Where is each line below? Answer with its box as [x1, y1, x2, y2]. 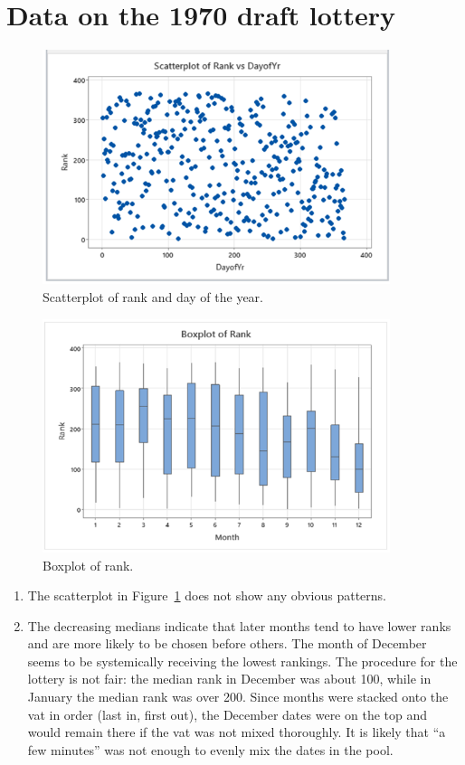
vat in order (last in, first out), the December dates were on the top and [27, 704, 428, 723]
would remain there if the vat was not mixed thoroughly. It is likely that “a [27, 722, 446, 741]
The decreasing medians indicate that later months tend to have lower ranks [27, 616, 451, 635]
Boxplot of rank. [43, 555, 134, 574]
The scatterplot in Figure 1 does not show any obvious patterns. [27, 586, 387, 605]
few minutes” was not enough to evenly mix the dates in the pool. [27, 740, 394, 759]
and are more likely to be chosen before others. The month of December [27, 634, 427, 653]
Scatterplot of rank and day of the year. [43, 288, 263, 306]
